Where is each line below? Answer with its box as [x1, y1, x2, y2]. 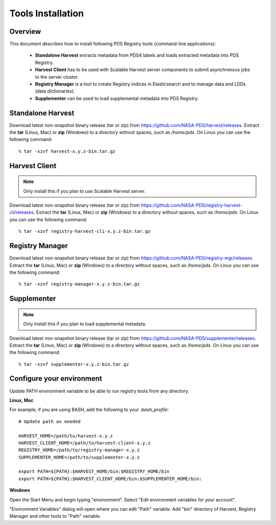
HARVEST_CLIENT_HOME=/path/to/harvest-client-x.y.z [18, 440, 151, 446]
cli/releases [9, 209, 34, 215]
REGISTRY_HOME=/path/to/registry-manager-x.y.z [18, 447, 140, 453]
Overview [9, 27, 41, 36]
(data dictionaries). [35, 88, 75, 94]
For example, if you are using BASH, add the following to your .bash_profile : [9, 407, 169, 413]
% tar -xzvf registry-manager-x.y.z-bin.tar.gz [18, 281, 140, 287]
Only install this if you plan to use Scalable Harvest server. [23, 188, 146, 194]
